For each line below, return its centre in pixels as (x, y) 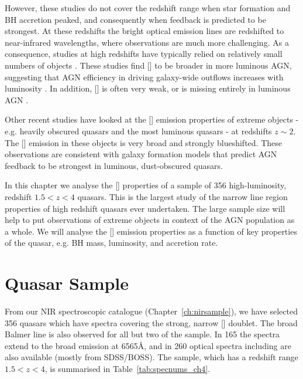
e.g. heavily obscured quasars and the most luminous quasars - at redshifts (138, 131)
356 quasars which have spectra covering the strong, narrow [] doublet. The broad (151, 322)
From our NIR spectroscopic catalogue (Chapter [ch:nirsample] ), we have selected (151, 311)
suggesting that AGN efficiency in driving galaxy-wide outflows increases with (144, 77)
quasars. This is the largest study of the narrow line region (183, 196)
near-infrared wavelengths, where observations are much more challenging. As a (147, 42)
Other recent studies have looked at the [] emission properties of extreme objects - (152, 119)
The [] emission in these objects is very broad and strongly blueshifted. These (143, 142)
